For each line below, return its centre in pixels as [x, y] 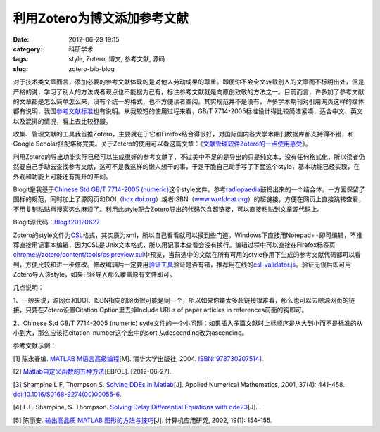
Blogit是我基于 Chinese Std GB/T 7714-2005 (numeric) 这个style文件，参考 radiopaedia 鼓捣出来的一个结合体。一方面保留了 [189, 189]
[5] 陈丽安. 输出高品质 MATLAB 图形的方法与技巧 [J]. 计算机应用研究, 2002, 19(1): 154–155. [142, 420]
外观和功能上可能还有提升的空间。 [62, 177]
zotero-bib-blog [92, 69]
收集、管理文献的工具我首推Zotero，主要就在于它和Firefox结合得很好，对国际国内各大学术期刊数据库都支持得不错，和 [184, 134]
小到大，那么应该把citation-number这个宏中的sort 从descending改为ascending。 [131, 333]
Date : [21, 39]
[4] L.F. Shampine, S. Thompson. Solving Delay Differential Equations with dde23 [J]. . [137, 407]
